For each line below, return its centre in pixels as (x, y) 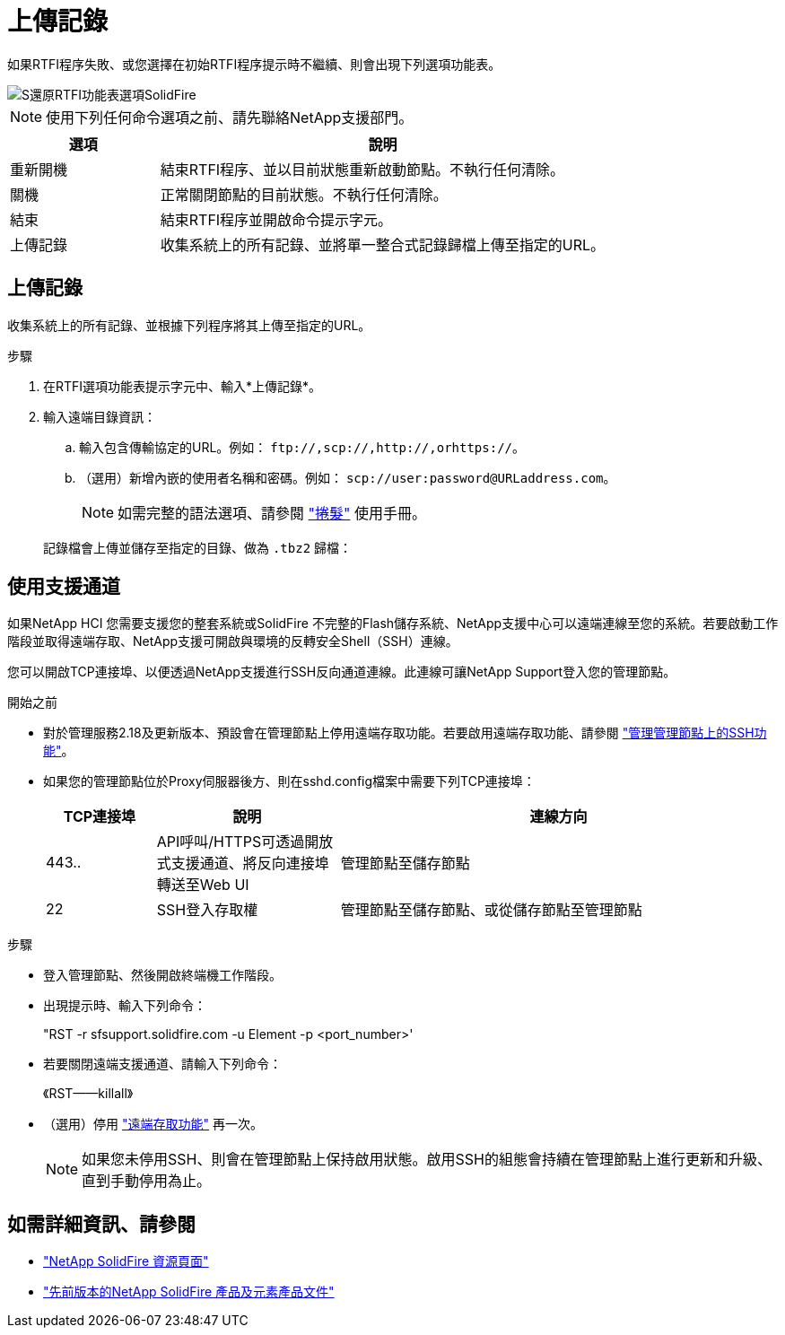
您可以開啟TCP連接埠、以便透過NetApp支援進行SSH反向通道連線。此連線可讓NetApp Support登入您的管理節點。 (342, 672)
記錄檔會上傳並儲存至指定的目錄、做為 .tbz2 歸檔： (198, 547)
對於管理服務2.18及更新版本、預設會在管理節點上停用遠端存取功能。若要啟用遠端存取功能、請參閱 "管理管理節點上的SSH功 (405, 733)
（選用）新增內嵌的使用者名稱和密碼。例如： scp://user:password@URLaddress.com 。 (348, 477)
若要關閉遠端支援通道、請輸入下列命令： (162, 1064)
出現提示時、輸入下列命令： (125, 1006)
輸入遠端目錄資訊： (100, 416)
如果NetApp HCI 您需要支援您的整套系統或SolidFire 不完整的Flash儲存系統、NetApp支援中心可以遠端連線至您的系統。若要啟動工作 (393, 624)
